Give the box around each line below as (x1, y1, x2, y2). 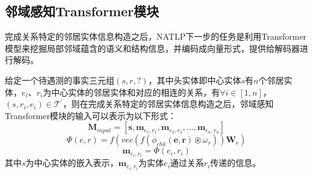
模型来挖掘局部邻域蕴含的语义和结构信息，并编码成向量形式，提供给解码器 (5, 41, 300, 54)
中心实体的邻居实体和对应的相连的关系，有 (51, 85, 220, 98)
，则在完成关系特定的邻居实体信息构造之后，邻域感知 (63, 97, 274, 110)
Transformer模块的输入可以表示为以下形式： (5, 109, 176, 121)
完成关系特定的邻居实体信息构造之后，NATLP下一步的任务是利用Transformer (5, 30, 307, 43)
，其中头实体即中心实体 (148, 73, 241, 86)
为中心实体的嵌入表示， (25, 156, 119, 169)
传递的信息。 (210, 156, 261, 169)
